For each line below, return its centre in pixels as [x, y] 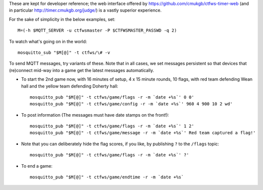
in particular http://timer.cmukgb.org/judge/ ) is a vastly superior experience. [85, 10]
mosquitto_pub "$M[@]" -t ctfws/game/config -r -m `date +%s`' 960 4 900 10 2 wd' [131, 104]
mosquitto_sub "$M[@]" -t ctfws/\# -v [64, 52]
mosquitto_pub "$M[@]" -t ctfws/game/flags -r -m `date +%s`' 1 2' [112, 126]
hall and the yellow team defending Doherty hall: [70, 86]
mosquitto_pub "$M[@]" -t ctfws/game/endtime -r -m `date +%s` [107, 177]
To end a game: [37, 166]
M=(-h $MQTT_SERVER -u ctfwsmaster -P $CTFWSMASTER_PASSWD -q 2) [97, 31]
